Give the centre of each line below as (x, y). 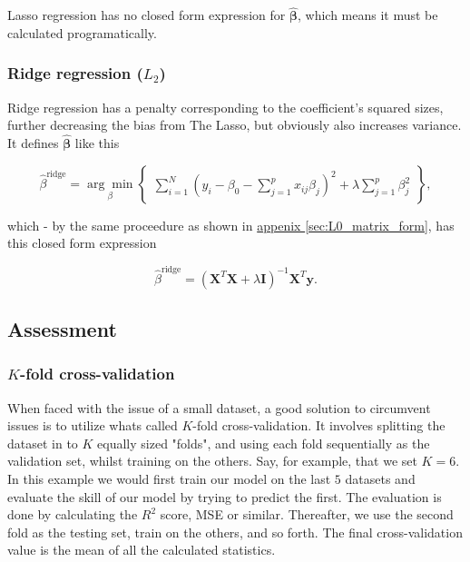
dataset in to (43, 443)
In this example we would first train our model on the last (169, 478)
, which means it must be (367, 15)
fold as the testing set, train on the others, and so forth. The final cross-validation (235, 532)
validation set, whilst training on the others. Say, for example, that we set (212, 461)
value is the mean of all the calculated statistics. (142, 550)
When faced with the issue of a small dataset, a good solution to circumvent (219, 407)
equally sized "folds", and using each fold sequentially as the (264, 443)
